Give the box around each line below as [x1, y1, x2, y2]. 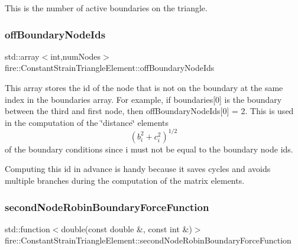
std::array [5, 50, 40, 62]
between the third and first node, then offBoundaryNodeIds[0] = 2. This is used [5, 105, 294, 117]
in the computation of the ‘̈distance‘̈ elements [5, 116, 169, 128]
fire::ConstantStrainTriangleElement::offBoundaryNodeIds [5, 61, 215, 74]
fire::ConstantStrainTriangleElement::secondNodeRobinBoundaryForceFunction [5, 234, 291, 246]
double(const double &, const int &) [61, 222, 192, 235]
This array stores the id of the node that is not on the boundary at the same [5, 82, 283, 93]
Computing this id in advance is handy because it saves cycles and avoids [5, 163, 271, 175]
